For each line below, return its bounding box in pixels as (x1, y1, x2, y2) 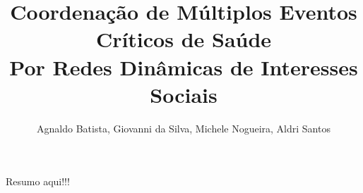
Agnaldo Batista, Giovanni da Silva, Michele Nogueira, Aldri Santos (37, 120, 331, 135)
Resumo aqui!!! (6, 174, 70, 189)
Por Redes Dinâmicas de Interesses (9, 52, 358, 81)
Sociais (150, 80, 218, 108)
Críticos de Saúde (95, 25, 272, 54)
